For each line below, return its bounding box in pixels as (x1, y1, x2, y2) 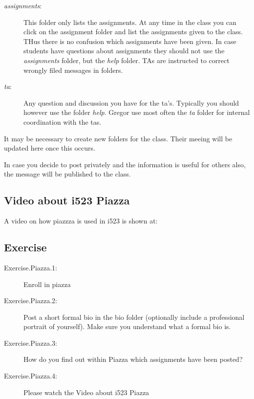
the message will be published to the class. (4, 169, 131, 179)
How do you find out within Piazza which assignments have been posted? (23, 354, 243, 364)
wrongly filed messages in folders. (23, 65, 123, 75)
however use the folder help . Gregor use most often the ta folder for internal (23, 107, 250, 117)
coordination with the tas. (23, 116, 102, 127)
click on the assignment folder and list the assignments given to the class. (23, 26, 243, 37)
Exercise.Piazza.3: (4, 337, 58, 348)
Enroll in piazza (23, 279, 71, 289)
